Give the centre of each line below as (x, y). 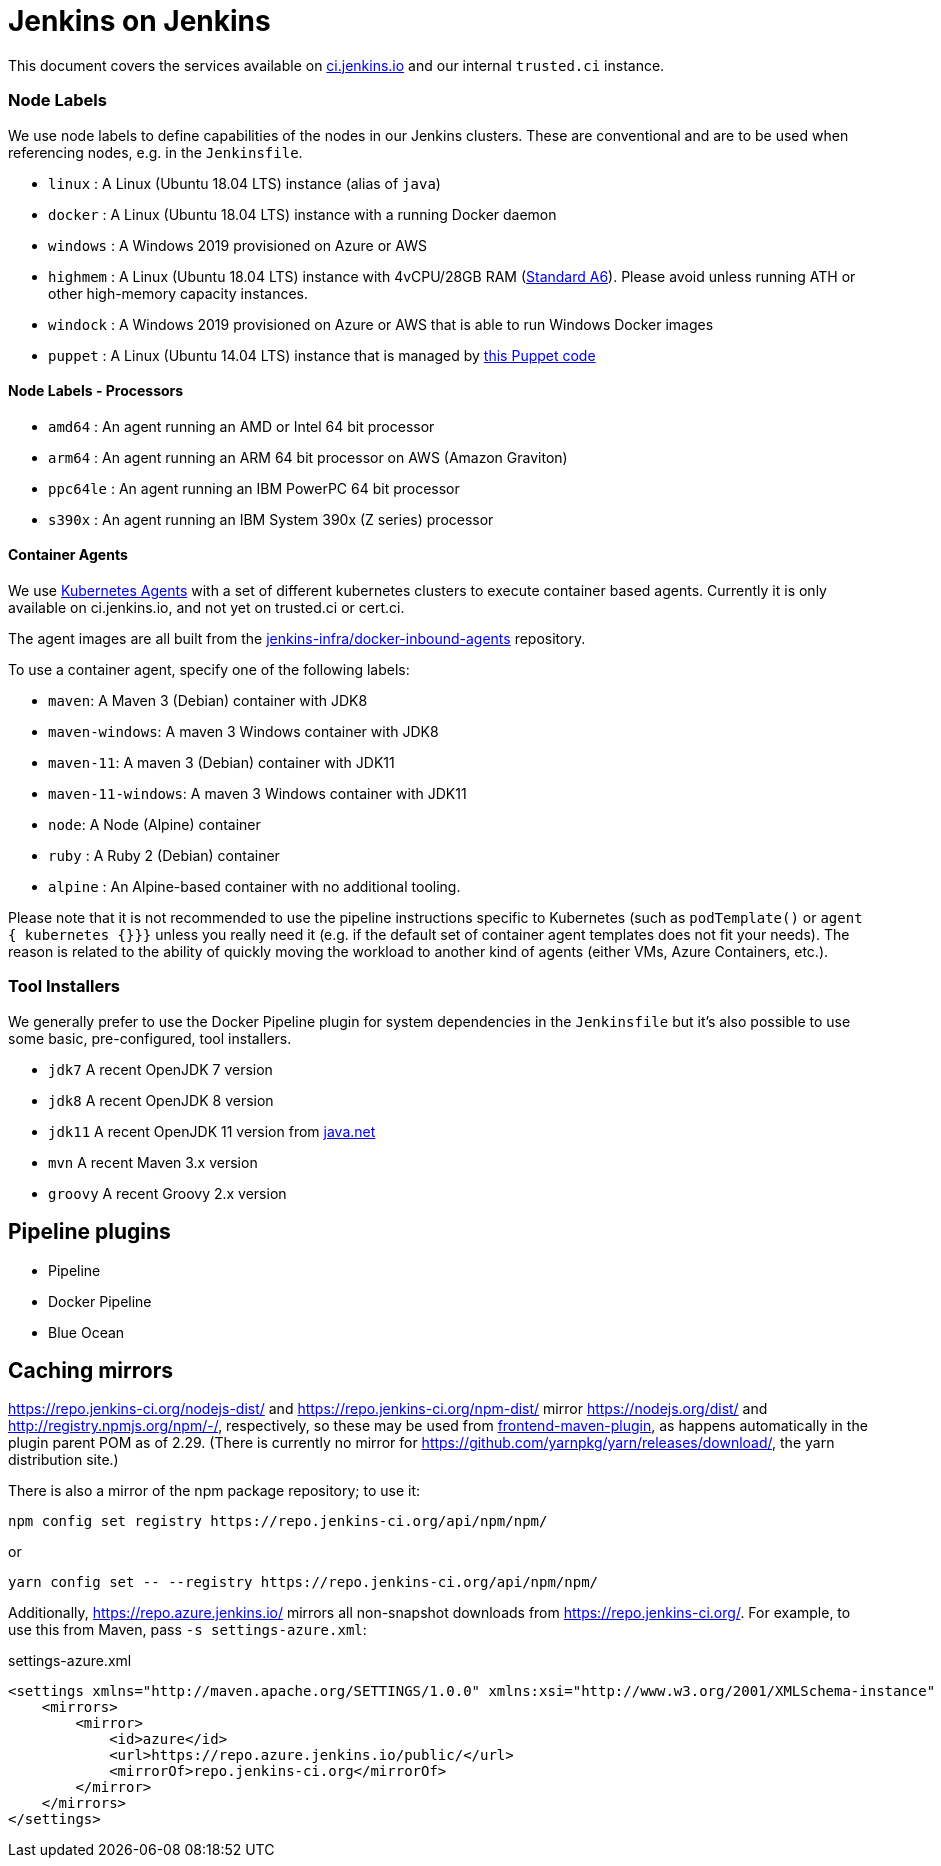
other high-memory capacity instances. (178, 293)
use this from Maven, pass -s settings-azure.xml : (187, 1630)
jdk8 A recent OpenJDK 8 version (161, 1100)
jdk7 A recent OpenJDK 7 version (160, 1069)
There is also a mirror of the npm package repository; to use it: (214, 1491)
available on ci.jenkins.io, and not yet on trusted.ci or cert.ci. (206, 607)
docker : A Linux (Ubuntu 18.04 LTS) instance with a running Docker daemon (302, 214)
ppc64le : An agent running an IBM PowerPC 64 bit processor (254, 488)
